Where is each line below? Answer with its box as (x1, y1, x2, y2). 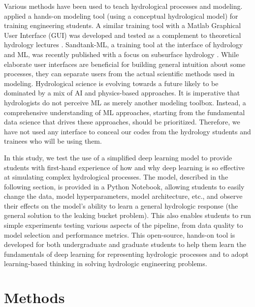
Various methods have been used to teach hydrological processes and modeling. (4, 1, 243, 11)
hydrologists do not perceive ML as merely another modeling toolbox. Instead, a (4, 97, 246, 107)
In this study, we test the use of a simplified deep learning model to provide (4, 152, 232, 162)
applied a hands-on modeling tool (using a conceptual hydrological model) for (4, 10, 238, 21)
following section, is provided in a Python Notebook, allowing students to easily (4, 181, 245, 191)
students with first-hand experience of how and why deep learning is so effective (4, 162, 245, 172)
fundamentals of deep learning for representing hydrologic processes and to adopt (4, 248, 249, 259)
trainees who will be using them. (4, 136, 102, 146)
